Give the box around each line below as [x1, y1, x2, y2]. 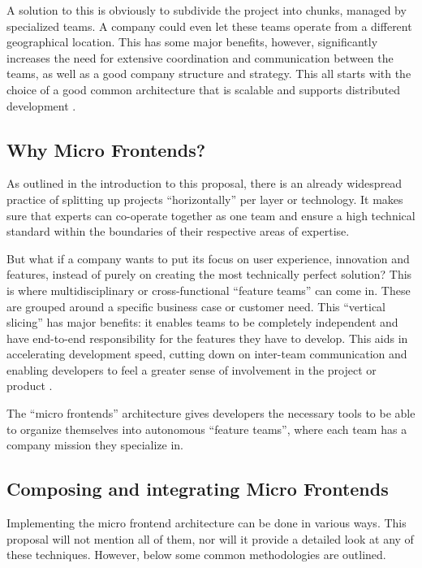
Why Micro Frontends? [6, 137, 206, 162]
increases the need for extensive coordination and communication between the [6, 49, 394, 66]
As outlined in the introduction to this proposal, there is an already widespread [6, 175, 403, 192]
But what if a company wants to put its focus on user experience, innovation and [6, 249, 410, 267]
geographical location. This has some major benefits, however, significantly [6, 33, 378, 50]
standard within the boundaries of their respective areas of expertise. [6, 223, 350, 240]
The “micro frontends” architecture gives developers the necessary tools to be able [6, 405, 416, 422]
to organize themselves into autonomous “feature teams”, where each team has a [6, 420, 407, 437]
